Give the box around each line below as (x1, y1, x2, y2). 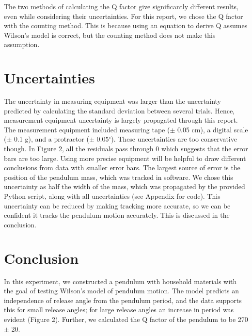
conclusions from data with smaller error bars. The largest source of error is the (4, 162, 240, 173)
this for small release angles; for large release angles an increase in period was (4, 304, 234, 315)
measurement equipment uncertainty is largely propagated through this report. (4, 115, 238, 125)
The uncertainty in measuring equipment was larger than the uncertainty (4, 96, 221, 106)
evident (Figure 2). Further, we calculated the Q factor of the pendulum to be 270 (4, 314, 248, 324)
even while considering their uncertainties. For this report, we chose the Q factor (4, 11, 243, 21)
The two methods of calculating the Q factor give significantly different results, (4, 1, 238, 11)
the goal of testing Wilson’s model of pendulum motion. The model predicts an (4, 286, 239, 296)
